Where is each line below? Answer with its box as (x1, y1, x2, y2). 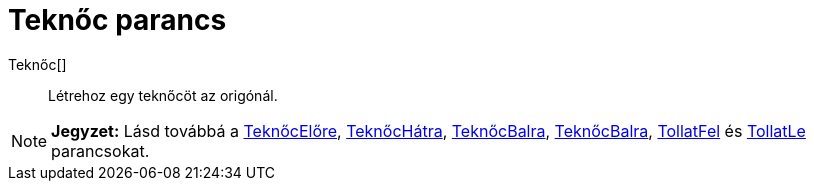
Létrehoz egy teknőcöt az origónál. (48, 86, 278, 104)
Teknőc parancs (8, 3, 227, 37)
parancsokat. (51, 140, 150, 161)
